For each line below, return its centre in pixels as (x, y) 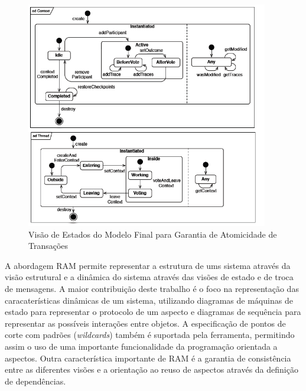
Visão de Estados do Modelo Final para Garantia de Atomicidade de (153, 234)
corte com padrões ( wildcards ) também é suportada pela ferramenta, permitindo (150, 335)
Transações (48, 246)
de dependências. (35, 381)
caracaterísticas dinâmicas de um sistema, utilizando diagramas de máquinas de (149, 300)
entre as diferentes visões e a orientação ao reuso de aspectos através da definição (152, 369)
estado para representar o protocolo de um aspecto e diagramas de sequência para (153, 312)
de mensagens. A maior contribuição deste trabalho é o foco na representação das (152, 288)
